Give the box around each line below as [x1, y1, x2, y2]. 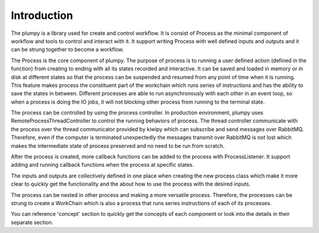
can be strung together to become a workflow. [11, 46, 124, 53]
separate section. [11, 219, 54, 226]
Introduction [11, 9, 73, 22]
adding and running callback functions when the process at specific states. [11, 161, 194, 169]
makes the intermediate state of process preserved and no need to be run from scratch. [11, 142, 225, 149]
